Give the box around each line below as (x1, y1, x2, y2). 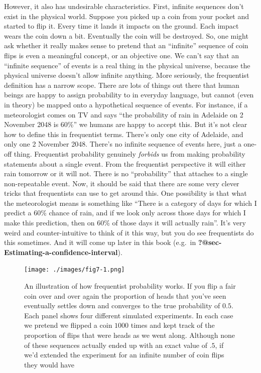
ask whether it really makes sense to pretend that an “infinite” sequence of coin (4, 40, 248, 51)
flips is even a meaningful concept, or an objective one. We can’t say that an (4, 50, 239, 60)
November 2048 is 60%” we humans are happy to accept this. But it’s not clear (4, 119, 247, 130)
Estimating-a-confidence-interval (4, 246, 118, 257)
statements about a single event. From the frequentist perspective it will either (4, 158, 246, 169)
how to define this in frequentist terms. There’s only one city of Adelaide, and (4, 129, 243, 139)
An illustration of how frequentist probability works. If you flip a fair (24, 281, 236, 291)
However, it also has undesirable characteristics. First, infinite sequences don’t (4, 1, 244, 11)
